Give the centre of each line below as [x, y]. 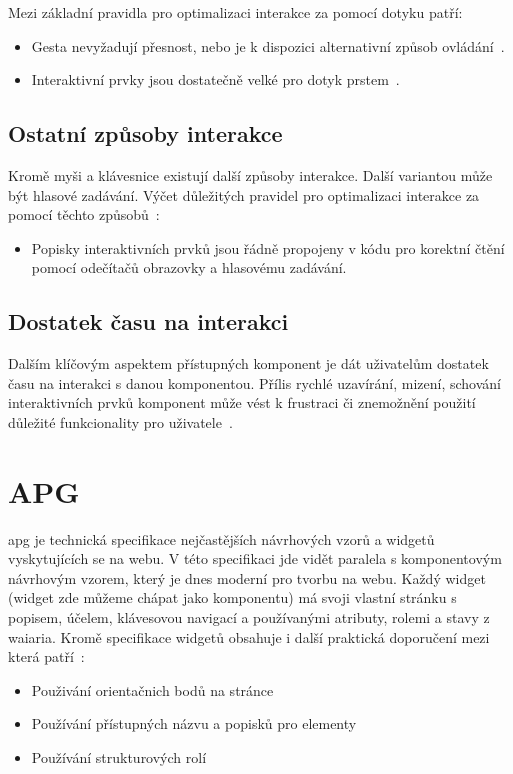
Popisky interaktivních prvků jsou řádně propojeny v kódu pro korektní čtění [268, 247]
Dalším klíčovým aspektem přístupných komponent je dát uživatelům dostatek [248, 363]
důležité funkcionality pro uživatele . [120, 421]
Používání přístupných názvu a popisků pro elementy [194, 723]
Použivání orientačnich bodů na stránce [152, 689]
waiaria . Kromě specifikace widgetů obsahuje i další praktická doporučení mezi [249, 636]
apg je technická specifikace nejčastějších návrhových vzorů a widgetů [221, 538]
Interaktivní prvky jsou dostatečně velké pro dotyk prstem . [215, 79]
